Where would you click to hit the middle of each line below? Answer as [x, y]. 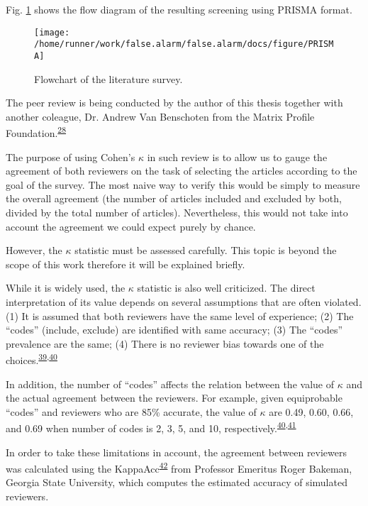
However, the [34, 250]
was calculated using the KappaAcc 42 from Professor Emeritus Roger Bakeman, [179, 467]
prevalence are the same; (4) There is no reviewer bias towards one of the [165, 343]
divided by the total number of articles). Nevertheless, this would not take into [177, 212]
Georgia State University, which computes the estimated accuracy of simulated [177, 482]
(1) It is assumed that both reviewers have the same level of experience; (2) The [180, 315]
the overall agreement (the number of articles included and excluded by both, [174, 198]
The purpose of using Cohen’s [71, 156]
